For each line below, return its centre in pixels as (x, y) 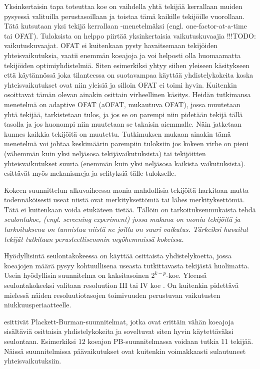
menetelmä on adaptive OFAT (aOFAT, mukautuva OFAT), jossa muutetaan (122, 104)
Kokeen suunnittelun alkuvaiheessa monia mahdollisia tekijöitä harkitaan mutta (126, 190)
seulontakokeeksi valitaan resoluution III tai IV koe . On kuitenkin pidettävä (121, 285)
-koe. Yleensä (186, 275)
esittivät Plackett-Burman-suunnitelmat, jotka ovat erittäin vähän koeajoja (119, 321)
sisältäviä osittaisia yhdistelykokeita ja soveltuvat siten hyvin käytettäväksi (119, 331)
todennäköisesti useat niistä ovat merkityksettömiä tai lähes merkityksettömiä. (124, 200)
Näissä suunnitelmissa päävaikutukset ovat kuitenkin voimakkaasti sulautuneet (125, 351)
